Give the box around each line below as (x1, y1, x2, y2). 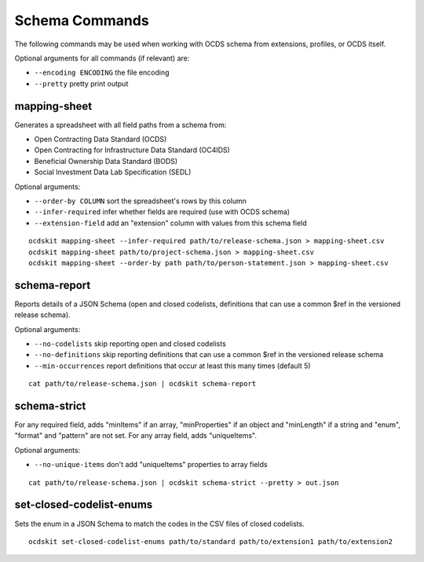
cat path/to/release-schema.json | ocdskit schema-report (28, 379, 257, 389)
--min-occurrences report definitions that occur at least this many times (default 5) (34, 361, 311, 370)
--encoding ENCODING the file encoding (34, 68, 170, 78)
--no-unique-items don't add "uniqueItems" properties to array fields (34, 460, 268, 469)
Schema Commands (14, 12, 149, 29)
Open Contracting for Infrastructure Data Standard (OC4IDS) (34, 145, 231, 155)
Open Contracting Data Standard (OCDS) (34, 134, 167, 144)
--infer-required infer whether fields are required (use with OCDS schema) (34, 207, 291, 217)
